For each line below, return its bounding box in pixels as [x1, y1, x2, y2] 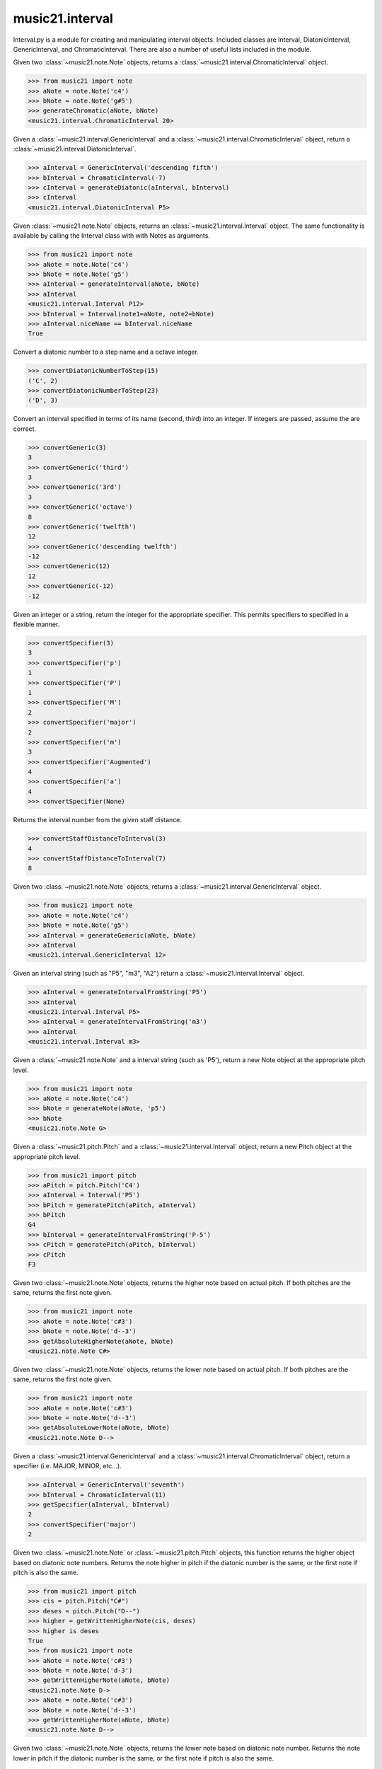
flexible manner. [13, 620, 60, 629]
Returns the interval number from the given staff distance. [13, 816, 183, 824]
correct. [13, 425, 37, 433]
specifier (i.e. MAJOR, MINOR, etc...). [13, 1462, 122, 1470]
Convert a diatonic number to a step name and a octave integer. [13, 347, 199, 357]
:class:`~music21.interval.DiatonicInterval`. [13, 145, 137, 154]
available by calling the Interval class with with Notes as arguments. [13, 231, 210, 240]
